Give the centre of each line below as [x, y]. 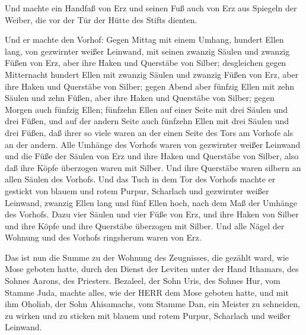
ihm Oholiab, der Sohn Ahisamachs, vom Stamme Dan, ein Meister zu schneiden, [152, 304]
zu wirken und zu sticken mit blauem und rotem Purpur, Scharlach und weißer [148, 315]
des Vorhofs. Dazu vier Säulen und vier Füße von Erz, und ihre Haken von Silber [152, 214]
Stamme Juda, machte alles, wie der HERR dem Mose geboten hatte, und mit [147, 292]
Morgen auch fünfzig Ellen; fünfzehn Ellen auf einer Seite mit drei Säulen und [146, 109]
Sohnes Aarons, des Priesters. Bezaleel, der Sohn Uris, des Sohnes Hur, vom [143, 281]
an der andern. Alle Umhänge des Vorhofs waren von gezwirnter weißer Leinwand [153, 144]
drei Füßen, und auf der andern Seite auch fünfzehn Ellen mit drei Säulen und [147, 121]
